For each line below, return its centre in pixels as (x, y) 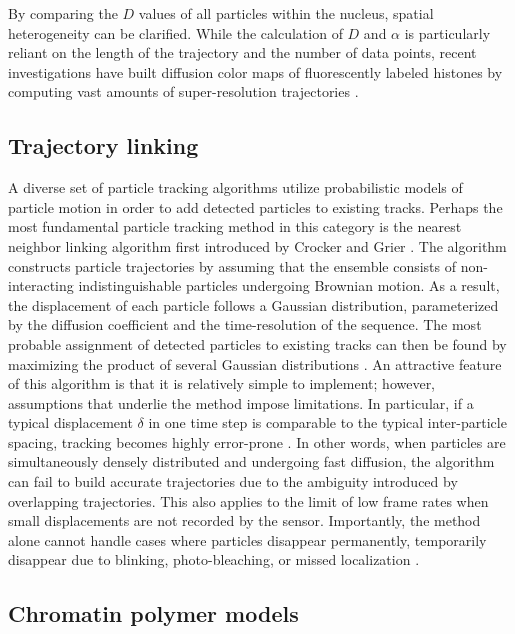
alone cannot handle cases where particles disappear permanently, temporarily (247, 539)
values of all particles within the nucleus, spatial (286, 13)
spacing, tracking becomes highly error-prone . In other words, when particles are (257, 441)
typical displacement (70, 422)
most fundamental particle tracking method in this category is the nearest (235, 226)
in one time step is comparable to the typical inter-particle (327, 422)
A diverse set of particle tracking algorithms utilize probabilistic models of (235, 187)
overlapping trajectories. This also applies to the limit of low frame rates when (248, 500)
